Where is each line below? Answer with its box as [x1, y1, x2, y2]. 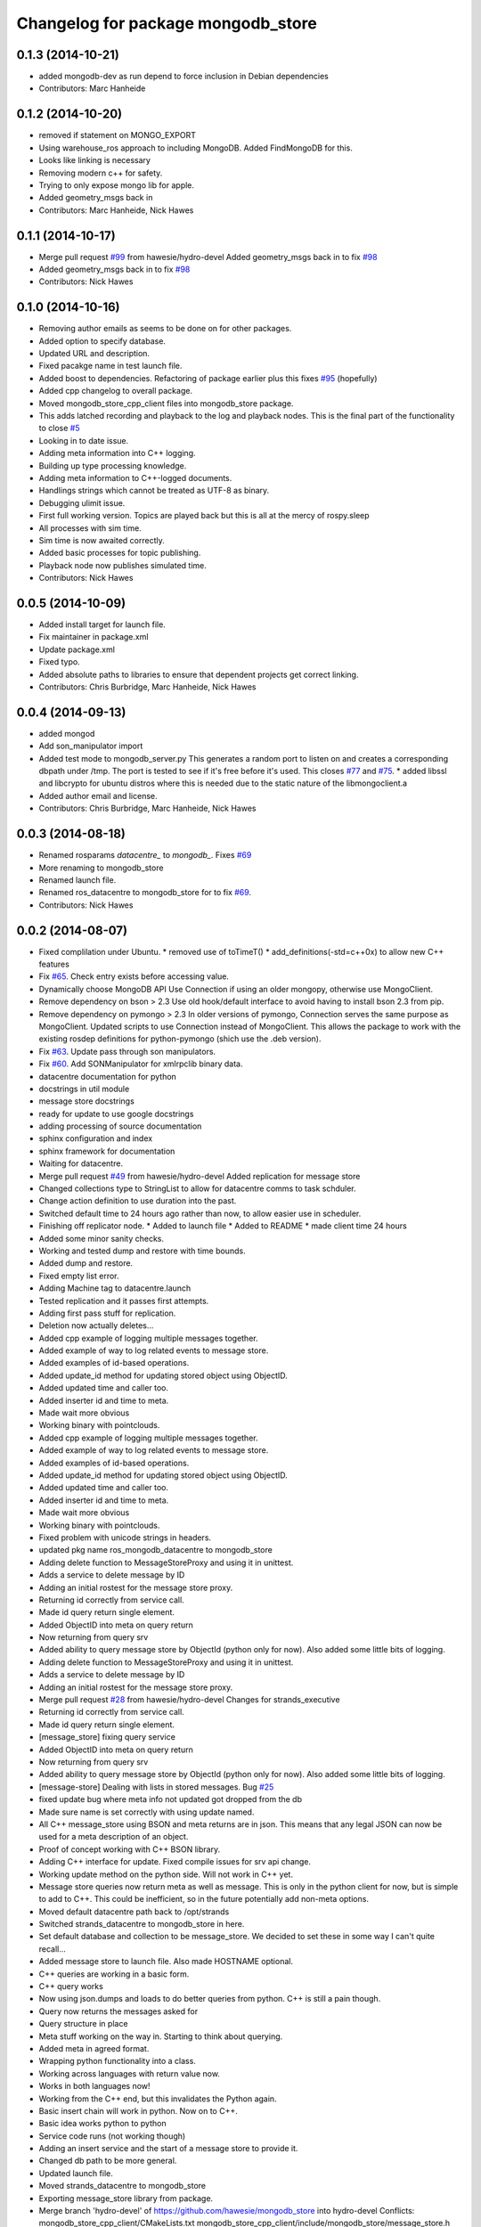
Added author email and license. [38, 790, 158, 801]
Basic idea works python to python [38, 2118, 167, 2129]
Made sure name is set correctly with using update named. [38, 1807, 255, 1817]
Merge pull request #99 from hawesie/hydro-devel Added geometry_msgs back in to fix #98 [38, 251, 378, 262]
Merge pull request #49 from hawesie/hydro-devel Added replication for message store [38, 1171, 361, 1181]
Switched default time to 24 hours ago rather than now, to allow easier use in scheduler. [38, 1208, 362, 1219]
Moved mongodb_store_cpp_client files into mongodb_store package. [38, 397, 294, 409]
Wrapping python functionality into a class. [38, 2056, 196, 2067]
